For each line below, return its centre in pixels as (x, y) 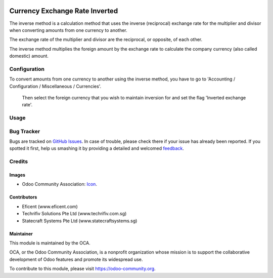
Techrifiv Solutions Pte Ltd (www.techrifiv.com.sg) (74, 214)
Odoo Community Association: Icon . (59, 184)
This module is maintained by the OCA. (50, 243)
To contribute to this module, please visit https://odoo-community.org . (83, 269)
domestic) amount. (29, 56)
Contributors (23, 197)
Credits (18, 162)
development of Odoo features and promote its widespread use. (76, 259)
